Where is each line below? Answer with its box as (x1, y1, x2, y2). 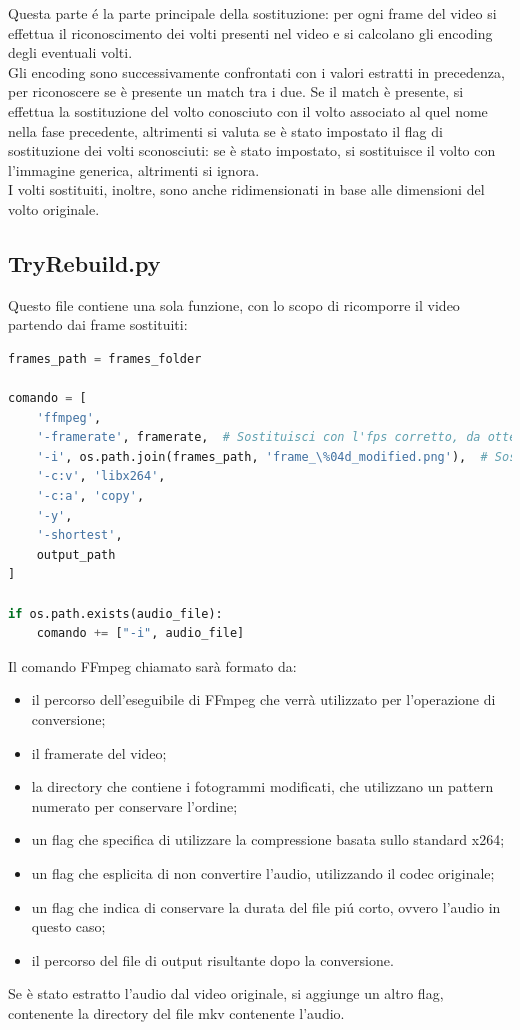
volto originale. (8, 198, 100, 219)
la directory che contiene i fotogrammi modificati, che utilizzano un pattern (31, 776, 494, 797)
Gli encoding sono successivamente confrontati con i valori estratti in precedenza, (8, 61, 505, 82)
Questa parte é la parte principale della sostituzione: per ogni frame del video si (8, 3, 497, 23)
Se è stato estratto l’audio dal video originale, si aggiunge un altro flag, (8, 983, 444, 1004)
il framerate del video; (31, 742, 167, 763)
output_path (36, 547, 116, 562)
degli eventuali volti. (8, 42, 133, 63)
